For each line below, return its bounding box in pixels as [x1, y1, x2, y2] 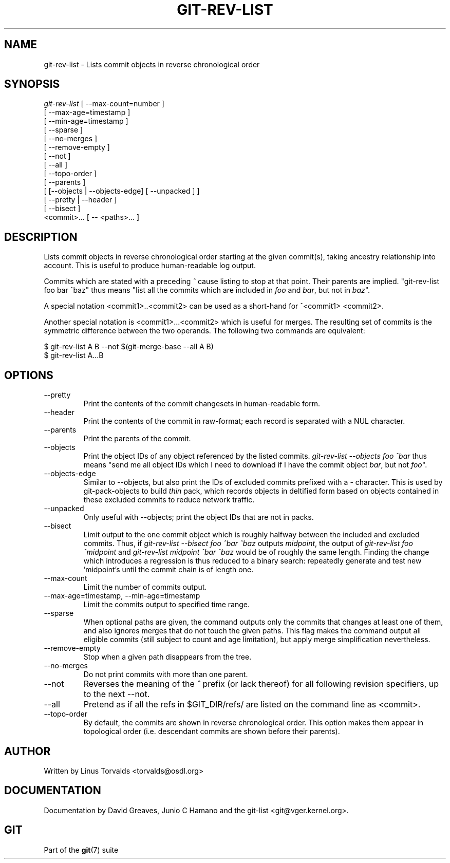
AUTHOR [4, 744, 51, 758]
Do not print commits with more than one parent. [83, 670, 248, 679]
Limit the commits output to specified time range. [83, 600, 250, 609]
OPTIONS [4, 368, 53, 382]
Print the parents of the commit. [83, 434, 191, 443]
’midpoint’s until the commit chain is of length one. [83, 565, 254, 574]
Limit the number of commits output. [83, 583, 207, 592]
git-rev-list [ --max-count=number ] [44, 99, 164, 108]
